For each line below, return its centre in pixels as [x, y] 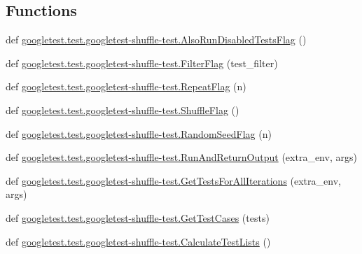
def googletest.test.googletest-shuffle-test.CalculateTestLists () [138, 241]
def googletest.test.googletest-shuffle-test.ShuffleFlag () [123, 110]
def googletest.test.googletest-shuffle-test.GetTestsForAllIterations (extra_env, [173, 180]
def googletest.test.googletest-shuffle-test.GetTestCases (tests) [138, 217]
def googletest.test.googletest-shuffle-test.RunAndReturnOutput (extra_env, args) [181, 157]
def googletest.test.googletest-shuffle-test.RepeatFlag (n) [126, 86]
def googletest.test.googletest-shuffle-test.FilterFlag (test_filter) [142, 63]
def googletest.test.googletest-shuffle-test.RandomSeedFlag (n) [139, 133]
